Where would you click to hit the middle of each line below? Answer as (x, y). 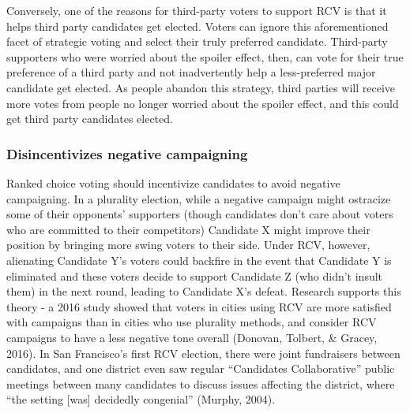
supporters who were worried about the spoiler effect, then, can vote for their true (205, 56)
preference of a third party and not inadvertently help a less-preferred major (191, 72)
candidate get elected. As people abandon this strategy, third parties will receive (201, 87)
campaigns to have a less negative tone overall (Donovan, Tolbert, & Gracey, (192, 337)
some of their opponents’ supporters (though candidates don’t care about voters (200, 214)
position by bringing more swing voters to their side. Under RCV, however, (188, 245)
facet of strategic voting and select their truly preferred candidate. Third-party (197, 41)
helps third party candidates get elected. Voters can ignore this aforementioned (197, 26)
